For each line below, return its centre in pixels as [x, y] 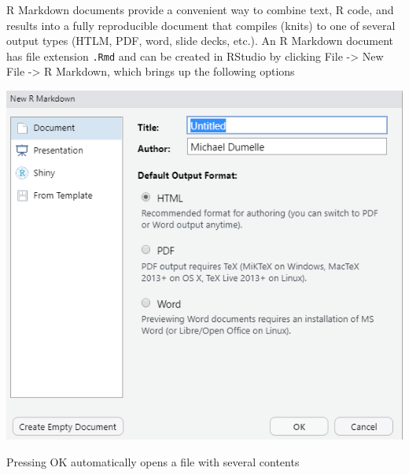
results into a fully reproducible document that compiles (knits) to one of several [201, 25]
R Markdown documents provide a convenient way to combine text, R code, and [200, 9]
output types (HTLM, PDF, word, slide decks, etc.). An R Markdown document [200, 41]
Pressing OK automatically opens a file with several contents [153, 461]
